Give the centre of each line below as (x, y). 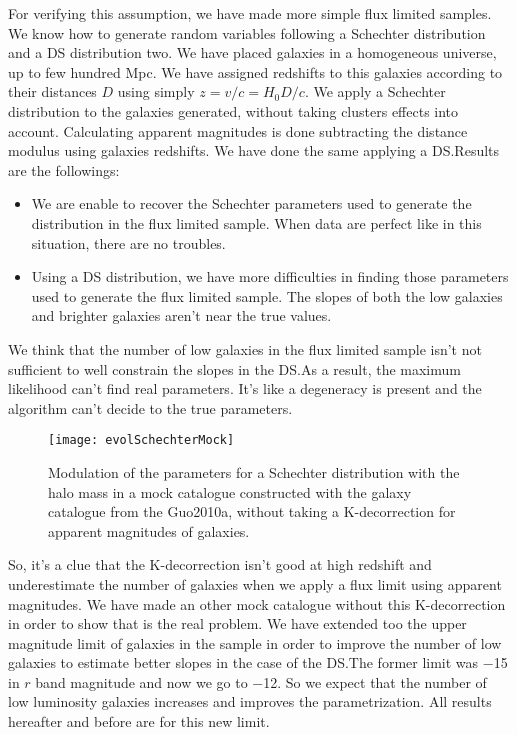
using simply (156, 91)
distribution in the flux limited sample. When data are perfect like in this (256, 222)
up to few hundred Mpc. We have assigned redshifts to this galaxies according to (255, 71)
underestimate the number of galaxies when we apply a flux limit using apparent (255, 583)
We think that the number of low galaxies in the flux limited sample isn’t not (245, 348)
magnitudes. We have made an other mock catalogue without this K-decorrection (257, 603)
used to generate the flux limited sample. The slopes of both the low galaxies (267, 295)
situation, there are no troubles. (128, 242)
